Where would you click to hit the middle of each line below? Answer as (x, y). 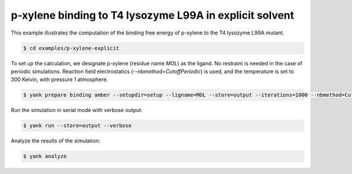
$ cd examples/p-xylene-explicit (71, 48)
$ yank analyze (45, 156)
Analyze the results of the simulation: (56, 141)
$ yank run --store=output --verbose (77, 126)
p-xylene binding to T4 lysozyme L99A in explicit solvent (153, 15)
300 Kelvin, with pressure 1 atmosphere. (60, 79)
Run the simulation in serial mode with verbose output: (77, 110)
